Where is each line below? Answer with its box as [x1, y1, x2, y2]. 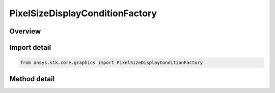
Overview [9, 27, 41, 36]
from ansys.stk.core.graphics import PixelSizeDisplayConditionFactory [20, 60, 203, 66]
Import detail [9, 43, 51, 52]
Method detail [9, 74, 55, 83]
